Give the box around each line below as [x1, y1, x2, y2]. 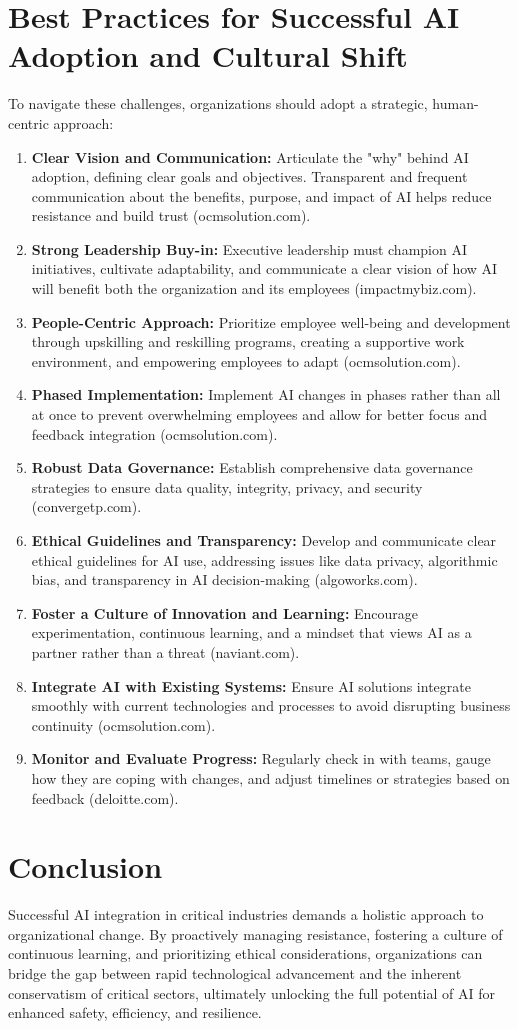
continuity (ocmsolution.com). [31, 714, 216, 735]
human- [432, 93, 479, 114]
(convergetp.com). [31, 496, 142, 517]
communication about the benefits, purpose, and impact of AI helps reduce [31, 185, 492, 206]
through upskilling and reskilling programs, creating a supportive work [31, 331, 465, 352]
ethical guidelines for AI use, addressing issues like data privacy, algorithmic [31, 549, 498, 570]
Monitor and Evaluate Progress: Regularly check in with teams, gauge [31, 748, 491, 769]
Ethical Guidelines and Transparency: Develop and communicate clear [31, 530, 497, 550]
